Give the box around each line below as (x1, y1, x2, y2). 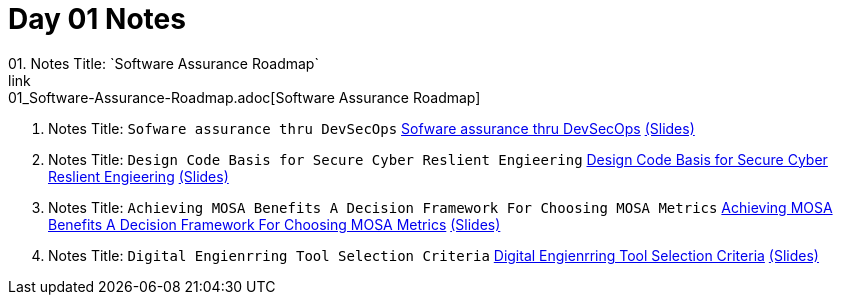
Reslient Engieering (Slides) (48, 167, 229, 185)
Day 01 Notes (8, 2, 186, 36)
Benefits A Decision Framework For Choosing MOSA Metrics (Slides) (48, 215, 501, 233)
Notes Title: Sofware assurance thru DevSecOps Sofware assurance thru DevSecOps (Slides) (48, 119, 695, 137)
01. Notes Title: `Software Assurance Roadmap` (8, 54, 319, 72)
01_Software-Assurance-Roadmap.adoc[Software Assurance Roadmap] (8, 88, 481, 106)
